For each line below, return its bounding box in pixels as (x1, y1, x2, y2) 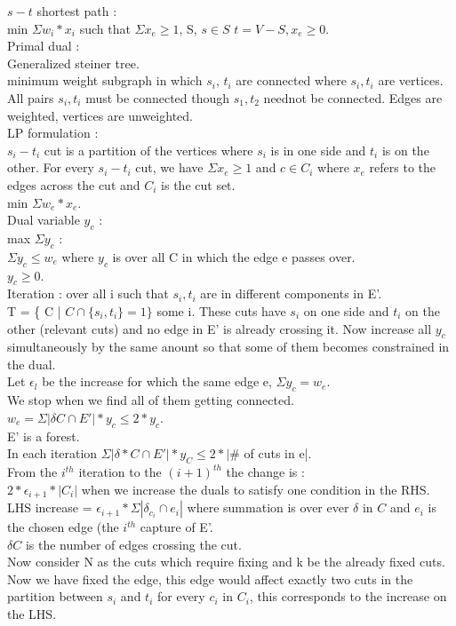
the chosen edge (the (7, 518, 119, 536)
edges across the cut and (7, 175, 140, 194)
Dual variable (7, 210, 80, 229)
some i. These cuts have (156, 301, 286, 320)
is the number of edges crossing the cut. (25, 535, 242, 553)
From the (7, 463, 58, 481)
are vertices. (378, 71, 444, 90)
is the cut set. (161, 175, 236, 194)
